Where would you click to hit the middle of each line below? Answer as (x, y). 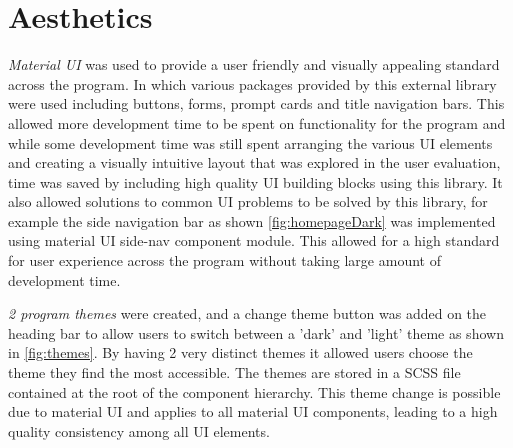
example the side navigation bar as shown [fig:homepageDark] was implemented (252, 220)
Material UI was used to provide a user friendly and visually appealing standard (254, 64)
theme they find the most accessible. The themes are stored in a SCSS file (234, 372)
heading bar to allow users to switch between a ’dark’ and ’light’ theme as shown (256, 332)
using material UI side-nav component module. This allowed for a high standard (254, 240)
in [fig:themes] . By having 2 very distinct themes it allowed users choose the (240, 352)
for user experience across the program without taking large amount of (224, 260)
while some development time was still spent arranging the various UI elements (250, 142)
